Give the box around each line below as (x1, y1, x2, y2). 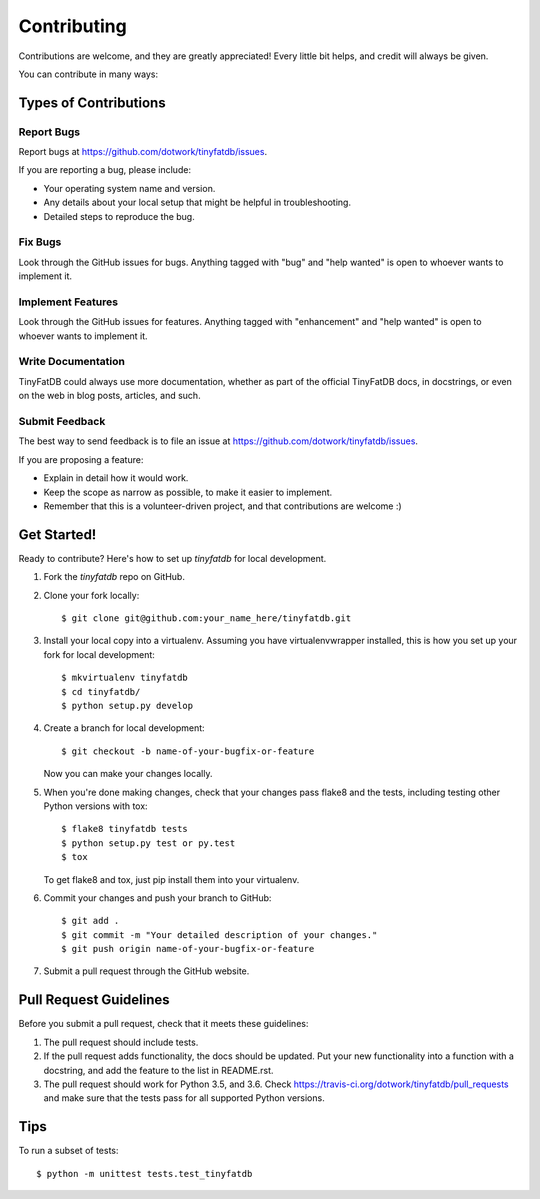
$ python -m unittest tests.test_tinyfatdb (36, 1168, 253, 1179)
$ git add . (61, 915, 120, 927)
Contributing (18, 15, 127, 37)
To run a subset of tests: (18, 1145, 119, 1157)
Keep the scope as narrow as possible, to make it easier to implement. (43, 486, 333, 498)
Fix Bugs (18, 235, 62, 249)
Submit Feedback (18, 415, 106, 429)
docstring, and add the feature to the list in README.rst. (43, 1064, 274, 1076)
